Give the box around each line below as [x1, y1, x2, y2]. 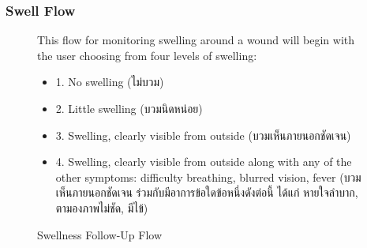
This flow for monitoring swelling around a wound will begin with [37, 32, 355, 48]
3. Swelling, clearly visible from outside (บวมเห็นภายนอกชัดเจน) [55, 126, 351, 143]
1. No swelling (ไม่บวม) [55, 73, 164, 90]
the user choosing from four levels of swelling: [37, 47, 257, 63]
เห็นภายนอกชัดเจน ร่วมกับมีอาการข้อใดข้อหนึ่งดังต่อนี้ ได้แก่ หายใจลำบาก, [55, 184, 358, 201]
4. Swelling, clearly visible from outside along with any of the [55, 153, 352, 170]
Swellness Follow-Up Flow [37, 226, 163, 242]
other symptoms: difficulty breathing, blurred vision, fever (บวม [55, 168, 361, 185]
